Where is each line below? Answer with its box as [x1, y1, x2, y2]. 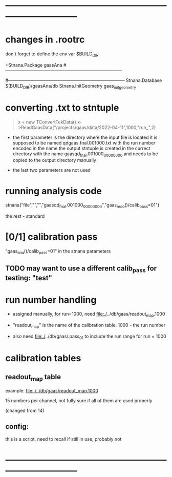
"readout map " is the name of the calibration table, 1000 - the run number [12, 322, 166, 329]
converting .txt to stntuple [5, 102, 119, 113]
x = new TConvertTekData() [17, 119, 77, 125]
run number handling [5, 294, 97, 305]
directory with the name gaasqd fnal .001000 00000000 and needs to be [12, 151, 158, 158]
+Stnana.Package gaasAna [5, 61, 62, 68]
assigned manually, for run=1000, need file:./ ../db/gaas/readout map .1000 [12, 311, 165, 318]
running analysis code [5, 185, 102, 197]
